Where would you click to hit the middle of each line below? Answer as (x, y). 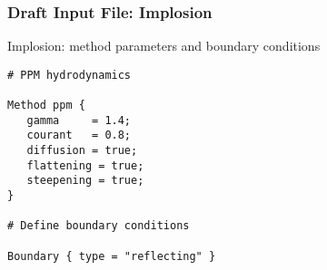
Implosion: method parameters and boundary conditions (164, 46)
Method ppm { (46, 106)
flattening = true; (85, 165)
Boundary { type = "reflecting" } (112, 256)
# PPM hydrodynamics (69, 75)
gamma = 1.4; (79, 120)
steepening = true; (85, 181)
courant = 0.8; (79, 135)
